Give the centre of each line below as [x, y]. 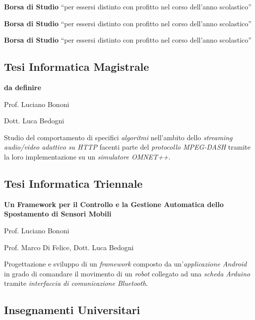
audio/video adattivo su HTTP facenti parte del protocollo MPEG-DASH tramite [127, 147]
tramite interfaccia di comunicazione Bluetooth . [76, 283]
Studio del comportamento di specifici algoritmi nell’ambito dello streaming [118, 137]
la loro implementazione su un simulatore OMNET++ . [87, 156]
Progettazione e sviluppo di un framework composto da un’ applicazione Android [126, 264]
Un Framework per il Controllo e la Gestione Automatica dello [114, 204]
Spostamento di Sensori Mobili [58, 214]
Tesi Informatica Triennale [73, 183]
